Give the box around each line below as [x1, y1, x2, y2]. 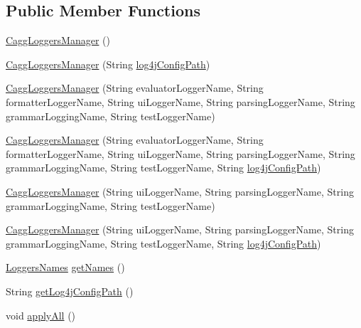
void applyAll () [6, 307, 76, 322]
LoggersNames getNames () [6, 260, 125, 275]
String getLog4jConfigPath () [6, 283, 134, 298]
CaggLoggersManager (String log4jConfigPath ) [6, 56, 210, 71]
